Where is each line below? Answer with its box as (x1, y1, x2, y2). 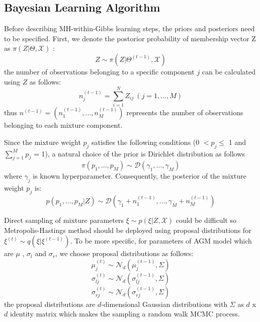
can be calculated (202, 66, 255, 76)
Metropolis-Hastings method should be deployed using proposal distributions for (4, 224, 251, 235)
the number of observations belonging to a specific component (4, 66, 195, 76)
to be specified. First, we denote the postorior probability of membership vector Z (4, 33, 256, 43)
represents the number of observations (126, 107, 243, 118)
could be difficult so (176, 215, 236, 225)
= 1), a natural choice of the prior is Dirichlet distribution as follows (33, 148, 245, 158)
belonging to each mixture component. (4, 120, 123, 130)
